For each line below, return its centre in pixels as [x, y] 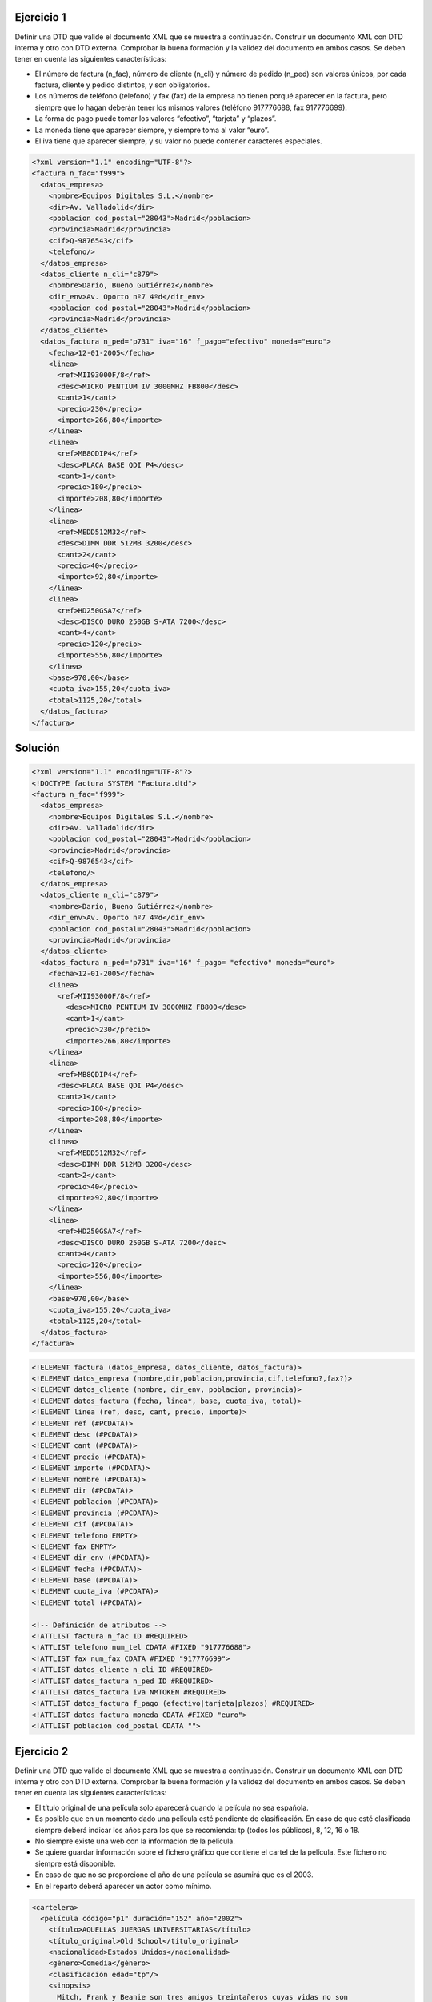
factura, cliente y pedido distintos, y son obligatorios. [122, 85]
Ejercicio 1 [40, 17]
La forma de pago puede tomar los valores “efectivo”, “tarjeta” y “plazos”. [156, 119]
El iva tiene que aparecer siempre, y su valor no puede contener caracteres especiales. [179, 141]
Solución [37, 748]
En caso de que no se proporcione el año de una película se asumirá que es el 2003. [174, 1875]
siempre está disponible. [75, 1863]
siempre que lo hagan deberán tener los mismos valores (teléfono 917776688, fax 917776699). [191, 107]
